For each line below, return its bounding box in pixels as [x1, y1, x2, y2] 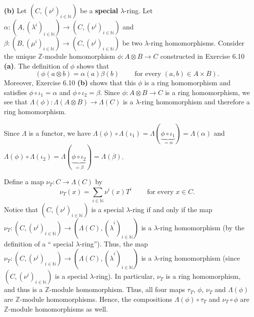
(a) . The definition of [4, 60, 69, 71]
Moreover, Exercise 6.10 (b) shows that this [4, 77, 136, 88]
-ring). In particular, [93, 271, 155, 281]
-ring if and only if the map [130, 204, 212, 214]
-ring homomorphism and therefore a [139, 97, 250, 107]
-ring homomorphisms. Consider [148, 38, 245, 48]
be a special [80, 5, 118, 15]
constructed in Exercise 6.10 [160, 51, 245, 61]
